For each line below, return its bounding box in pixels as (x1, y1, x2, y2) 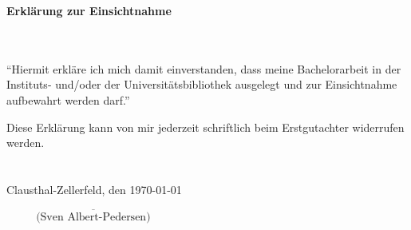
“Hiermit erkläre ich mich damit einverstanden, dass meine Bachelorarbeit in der (6, 60, 401, 77)
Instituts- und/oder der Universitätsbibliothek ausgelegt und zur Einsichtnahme (6, 76, 397, 93)
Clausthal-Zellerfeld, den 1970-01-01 (6, 180, 182, 197)
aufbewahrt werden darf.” (6, 91, 130, 108)
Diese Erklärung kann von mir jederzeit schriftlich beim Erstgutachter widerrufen (6, 118, 405, 135)
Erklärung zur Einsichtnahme (6, 2, 172, 18)
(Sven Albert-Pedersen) (36, 211, 151, 223)
